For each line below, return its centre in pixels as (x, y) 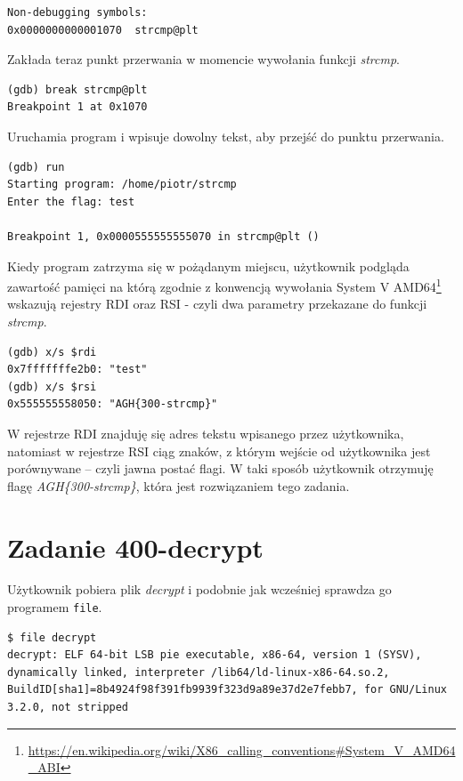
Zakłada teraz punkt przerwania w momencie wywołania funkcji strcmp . (203, 59)
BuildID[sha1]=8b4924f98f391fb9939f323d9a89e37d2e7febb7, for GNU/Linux (227, 690)
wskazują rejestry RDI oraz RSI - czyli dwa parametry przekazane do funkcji (217, 304)
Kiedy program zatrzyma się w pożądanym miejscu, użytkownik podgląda (208, 266)
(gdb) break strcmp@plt (77, 89)
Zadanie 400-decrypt (135, 547)
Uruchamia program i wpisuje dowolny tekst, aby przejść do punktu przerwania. (226, 136)
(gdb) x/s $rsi (52, 386)
